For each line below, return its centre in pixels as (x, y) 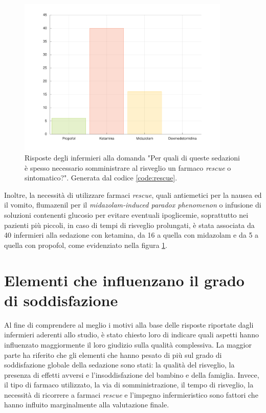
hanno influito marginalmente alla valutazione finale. (87, 405)
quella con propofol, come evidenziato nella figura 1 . (86, 245)
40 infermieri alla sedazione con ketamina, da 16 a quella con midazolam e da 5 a (131, 235)
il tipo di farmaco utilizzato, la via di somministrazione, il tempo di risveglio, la (129, 385)
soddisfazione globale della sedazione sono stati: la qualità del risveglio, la (119, 365)
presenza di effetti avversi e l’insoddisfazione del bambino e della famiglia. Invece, (132, 374)
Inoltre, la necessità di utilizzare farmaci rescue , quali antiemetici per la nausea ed (133, 194)
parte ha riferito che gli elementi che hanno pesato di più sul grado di (113, 354)
